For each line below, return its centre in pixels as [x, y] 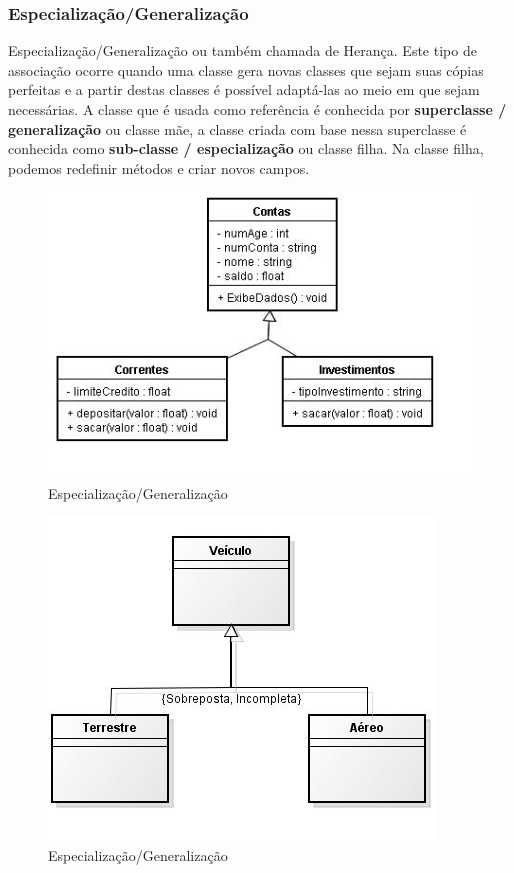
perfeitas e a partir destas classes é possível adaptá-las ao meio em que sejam [244, 89]
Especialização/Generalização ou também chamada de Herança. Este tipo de [242, 50]
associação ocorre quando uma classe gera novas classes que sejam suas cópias [246, 69]
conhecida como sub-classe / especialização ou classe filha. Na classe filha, [246, 148]
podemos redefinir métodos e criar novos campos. [159, 167]
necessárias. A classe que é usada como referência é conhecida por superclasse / [257, 109]
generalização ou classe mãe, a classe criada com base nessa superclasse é [237, 128]
